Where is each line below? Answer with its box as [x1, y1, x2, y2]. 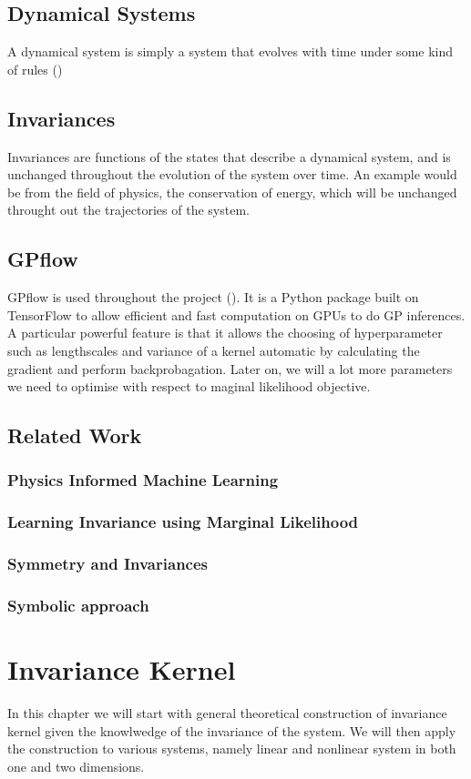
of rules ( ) [7, 59, 63, 78]
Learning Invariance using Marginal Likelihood [7, 511, 359, 533]
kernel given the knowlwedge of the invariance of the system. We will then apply [7, 721, 456, 740]
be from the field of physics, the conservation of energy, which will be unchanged [7, 182, 457, 201]
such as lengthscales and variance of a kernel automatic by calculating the [7, 340, 420, 359]
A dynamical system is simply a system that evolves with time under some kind [7, 42, 454, 61]
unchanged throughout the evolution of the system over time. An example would [7, 165, 457, 184]
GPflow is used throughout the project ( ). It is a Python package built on [7, 288, 419, 307]
